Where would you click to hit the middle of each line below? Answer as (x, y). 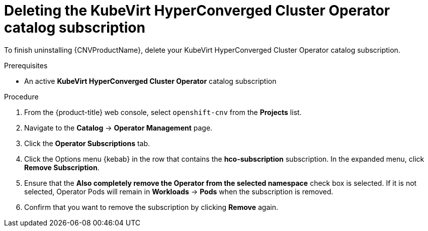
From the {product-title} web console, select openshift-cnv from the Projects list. (163, 112)
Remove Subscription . (62, 167)
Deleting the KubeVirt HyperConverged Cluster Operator (197, 11)
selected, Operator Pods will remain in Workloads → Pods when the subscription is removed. (179, 191)
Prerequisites (26, 65)
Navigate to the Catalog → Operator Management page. (118, 128)
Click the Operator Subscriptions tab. (87, 143)
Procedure (21, 96)
